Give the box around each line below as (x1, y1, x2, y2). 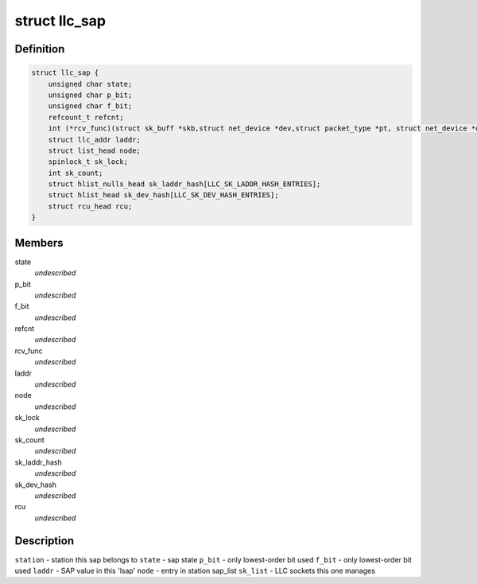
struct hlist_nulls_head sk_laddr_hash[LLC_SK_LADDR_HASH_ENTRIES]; (48, 180, 321, 189)
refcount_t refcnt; (48, 112, 125, 122)
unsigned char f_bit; (48, 102, 133, 111)
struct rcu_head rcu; (48, 201, 133, 211)
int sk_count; (48, 168, 103, 177)
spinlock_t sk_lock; (48, 158, 129, 166)
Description (14, 534, 75, 547)
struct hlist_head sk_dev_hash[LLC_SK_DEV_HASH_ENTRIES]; (48, 191, 279, 200)
